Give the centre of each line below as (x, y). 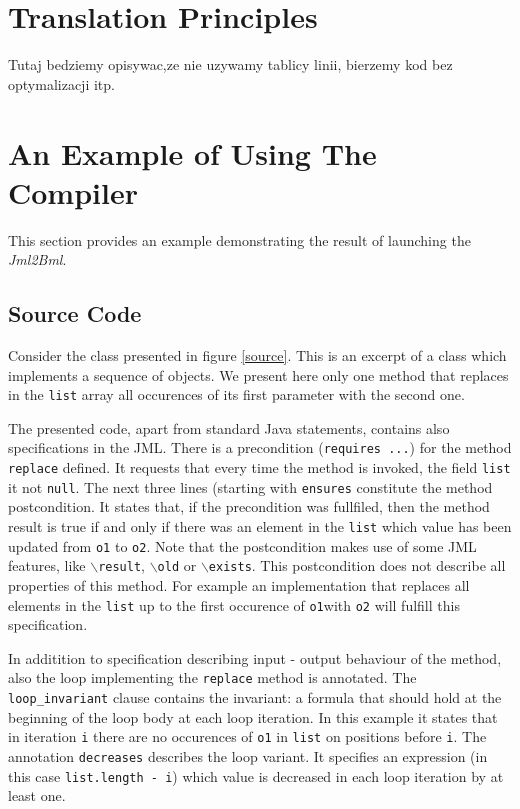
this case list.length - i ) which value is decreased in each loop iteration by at (256, 775)
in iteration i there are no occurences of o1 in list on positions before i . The (247, 736)
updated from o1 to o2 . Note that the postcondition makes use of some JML (242, 545)
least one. (37, 795)
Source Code (75, 313)
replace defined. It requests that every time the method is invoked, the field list (259, 467)
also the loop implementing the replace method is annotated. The (212, 677)
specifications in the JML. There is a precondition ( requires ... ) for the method (260, 447)
